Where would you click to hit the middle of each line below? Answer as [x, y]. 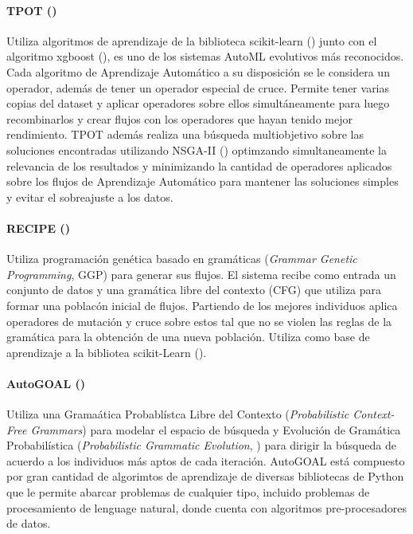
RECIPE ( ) [38, 228]
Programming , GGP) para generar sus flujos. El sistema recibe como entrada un [201, 274]
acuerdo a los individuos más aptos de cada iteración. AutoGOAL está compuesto [206, 460]
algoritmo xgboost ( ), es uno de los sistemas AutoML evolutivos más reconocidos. [205, 56]
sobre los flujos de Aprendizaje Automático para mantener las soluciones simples [203, 181]
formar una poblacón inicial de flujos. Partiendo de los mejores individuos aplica [202, 305]
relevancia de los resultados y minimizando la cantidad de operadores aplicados [199, 165]
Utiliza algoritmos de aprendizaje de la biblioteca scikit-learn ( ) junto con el [192, 40]
